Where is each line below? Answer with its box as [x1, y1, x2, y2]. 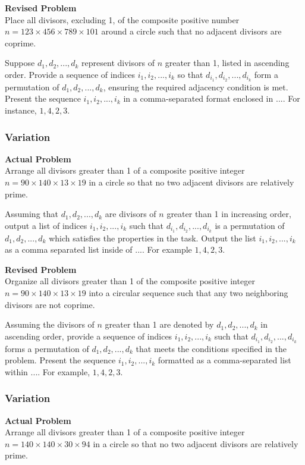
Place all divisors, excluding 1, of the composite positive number [5, 13, 240, 26]
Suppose [5, 56, 35, 69]
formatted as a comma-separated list [158, 354, 291, 366]
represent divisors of [81, 56, 155, 69]
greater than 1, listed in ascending [165, 56, 290, 69]
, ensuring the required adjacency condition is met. [103, 80, 288, 93]
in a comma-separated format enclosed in [123, 92, 273, 105]
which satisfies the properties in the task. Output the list [49, 231, 256, 244]
